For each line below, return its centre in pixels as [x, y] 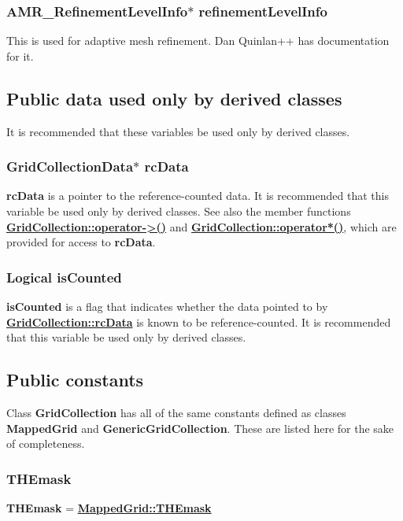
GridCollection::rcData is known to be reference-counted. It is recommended [199, 321]
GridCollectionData [70, 166]
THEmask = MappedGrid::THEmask [109, 508]
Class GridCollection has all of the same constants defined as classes [176, 412]
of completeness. [46, 443]
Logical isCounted [64, 277]
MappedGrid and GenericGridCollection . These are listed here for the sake [200, 428]
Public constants [75, 380]
